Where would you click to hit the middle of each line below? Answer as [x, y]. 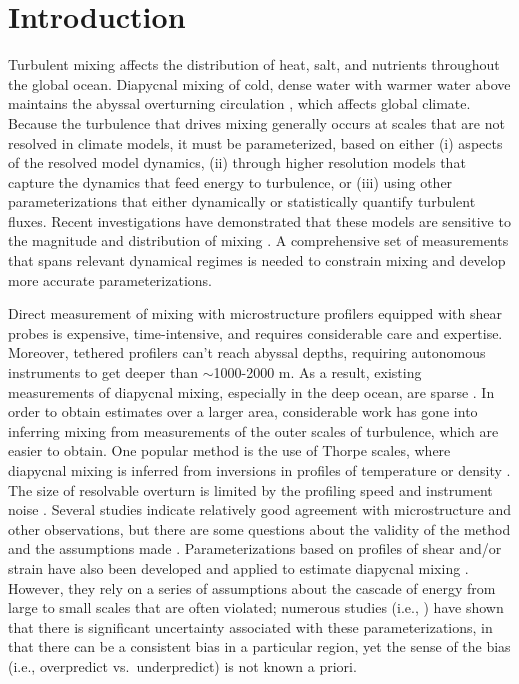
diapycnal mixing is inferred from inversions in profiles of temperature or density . [259, 470]
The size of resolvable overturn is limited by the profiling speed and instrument [250, 489]
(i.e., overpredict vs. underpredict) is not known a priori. [182, 665]
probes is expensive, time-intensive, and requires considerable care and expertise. [255, 332]
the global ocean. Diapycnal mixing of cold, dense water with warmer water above [259, 83]
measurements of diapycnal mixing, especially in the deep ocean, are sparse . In [251, 391]
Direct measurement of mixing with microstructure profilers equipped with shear [255, 313]
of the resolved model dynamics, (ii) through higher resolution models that [237, 162]
